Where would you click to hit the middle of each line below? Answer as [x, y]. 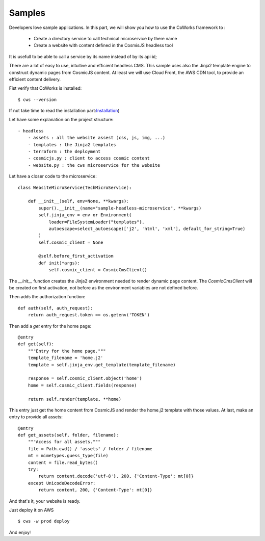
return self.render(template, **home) [75, 399]
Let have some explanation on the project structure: [61, 120]
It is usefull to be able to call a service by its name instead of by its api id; [83, 56]
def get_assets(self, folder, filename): [68, 435]
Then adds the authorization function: [47, 297]
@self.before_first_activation [76, 256]
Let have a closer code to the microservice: [53, 176]
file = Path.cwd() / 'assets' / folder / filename [90, 449]
